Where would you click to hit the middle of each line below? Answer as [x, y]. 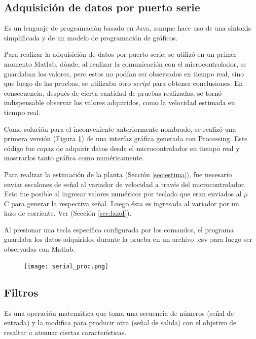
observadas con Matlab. [40, 249]
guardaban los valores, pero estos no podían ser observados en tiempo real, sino [124, 73]
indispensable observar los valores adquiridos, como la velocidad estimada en [120, 102]
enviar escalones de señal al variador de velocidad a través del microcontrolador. [125, 184]
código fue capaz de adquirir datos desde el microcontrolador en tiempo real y [122, 148]
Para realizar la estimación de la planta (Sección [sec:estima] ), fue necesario [118, 174]
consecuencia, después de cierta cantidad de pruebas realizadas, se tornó [113, 93]
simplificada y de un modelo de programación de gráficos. [91, 37]
